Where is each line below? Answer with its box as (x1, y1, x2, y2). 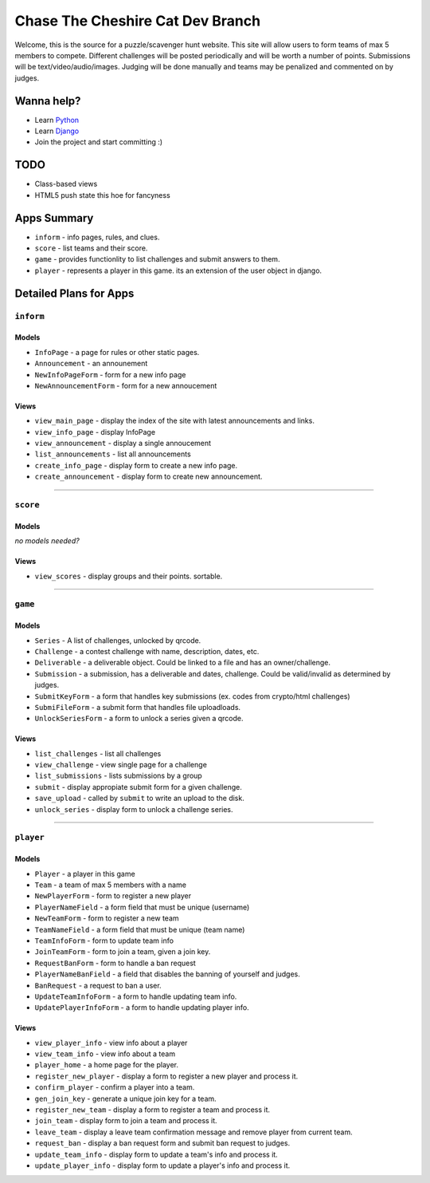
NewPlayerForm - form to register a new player (34, 891, 191, 901)
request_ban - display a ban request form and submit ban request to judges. (34, 1138, 291, 1148)
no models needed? (14, 536, 80, 546)
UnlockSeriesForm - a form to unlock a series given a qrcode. (34, 714, 244, 724)
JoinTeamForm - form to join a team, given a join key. (34, 947, 211, 956)
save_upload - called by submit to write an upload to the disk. (34, 794, 244, 803)
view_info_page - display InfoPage (34, 427, 155, 436)
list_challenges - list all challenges (34, 748, 162, 758)
